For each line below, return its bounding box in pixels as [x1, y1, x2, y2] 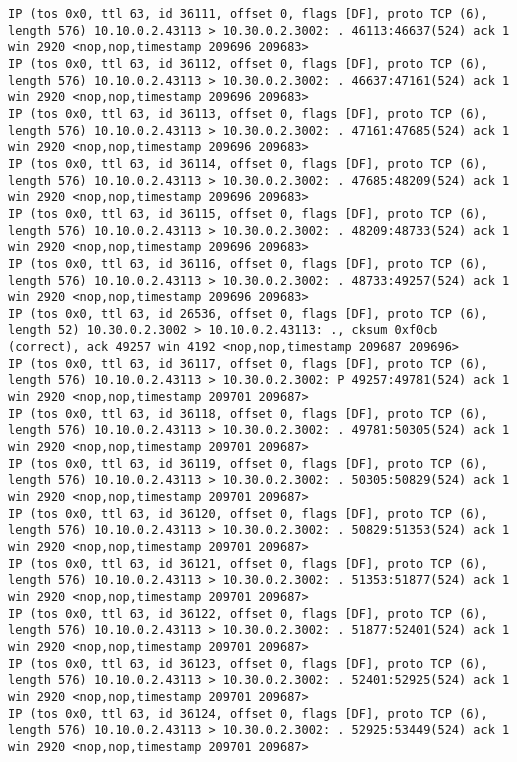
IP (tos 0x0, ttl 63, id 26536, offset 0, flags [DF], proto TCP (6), [8, 306, 488, 321]
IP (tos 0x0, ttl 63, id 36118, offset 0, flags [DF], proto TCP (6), [8, 406, 488, 421]
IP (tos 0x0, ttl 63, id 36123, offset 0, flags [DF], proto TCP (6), [8, 656, 488, 671]
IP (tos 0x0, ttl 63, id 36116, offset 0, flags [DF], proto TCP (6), [8, 256, 488, 271]
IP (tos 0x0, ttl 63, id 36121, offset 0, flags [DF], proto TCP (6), [8, 556, 488, 571]
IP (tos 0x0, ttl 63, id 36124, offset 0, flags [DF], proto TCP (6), [8, 706, 488, 721]
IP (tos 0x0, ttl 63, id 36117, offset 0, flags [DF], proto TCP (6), [8, 356, 488, 371]
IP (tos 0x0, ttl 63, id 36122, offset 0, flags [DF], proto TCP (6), [8, 606, 488, 621]
